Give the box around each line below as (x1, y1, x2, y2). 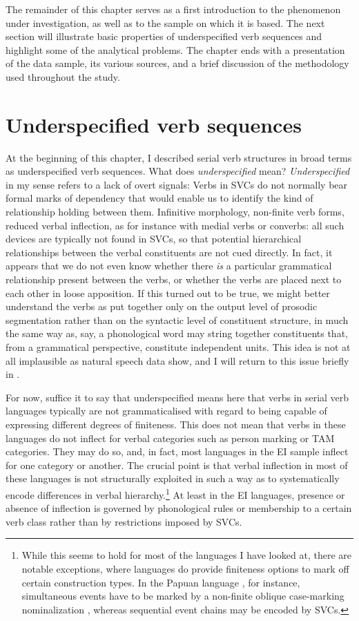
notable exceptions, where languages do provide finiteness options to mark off (21, 561, 349, 575)
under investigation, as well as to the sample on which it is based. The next (6, 15, 325, 30)
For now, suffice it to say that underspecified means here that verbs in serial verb (6, 390, 349, 404)
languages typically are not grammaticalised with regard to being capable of (6, 403, 327, 418)
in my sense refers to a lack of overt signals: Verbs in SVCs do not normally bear (6, 177, 348, 191)
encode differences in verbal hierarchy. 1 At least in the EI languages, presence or (6, 485, 345, 501)
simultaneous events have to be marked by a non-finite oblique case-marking (21, 589, 345, 603)
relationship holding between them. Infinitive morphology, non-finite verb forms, (6, 204, 345, 219)
